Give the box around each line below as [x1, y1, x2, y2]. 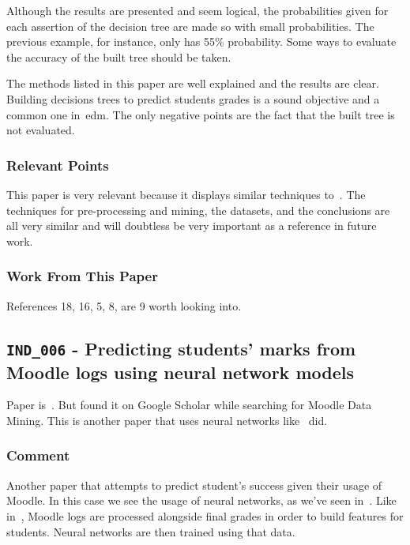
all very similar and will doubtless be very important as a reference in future [6, 217, 377, 234]
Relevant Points [6, 155, 109, 175]
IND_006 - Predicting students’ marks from [6, 336, 356, 360]
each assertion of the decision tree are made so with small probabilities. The [6, 17, 374, 34]
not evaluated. [6, 122, 75, 138]
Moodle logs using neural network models [6, 359, 354, 384]
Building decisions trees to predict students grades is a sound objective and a [6, 90, 380, 107]
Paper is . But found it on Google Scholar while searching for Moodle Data [6, 397, 372, 413]
